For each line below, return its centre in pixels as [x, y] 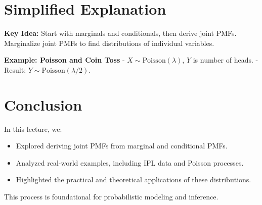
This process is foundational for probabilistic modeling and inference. [111, 196]
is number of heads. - [226, 60]
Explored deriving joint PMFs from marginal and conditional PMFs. [122, 146]
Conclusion [43, 104]
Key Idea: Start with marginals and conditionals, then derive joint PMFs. [120, 33]
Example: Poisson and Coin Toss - [64, 60]
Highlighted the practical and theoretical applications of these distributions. [134, 180]
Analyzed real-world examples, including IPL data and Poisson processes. [130, 162]
